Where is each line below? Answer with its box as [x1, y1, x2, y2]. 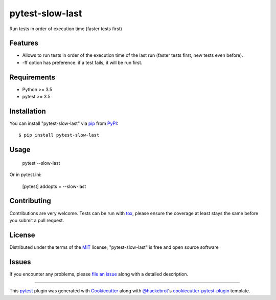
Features [9, 39, 38, 48]
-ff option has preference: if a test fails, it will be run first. [22, 59, 143, 66]
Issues [9, 258, 31, 266]
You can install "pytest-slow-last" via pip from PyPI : [9, 120, 119, 126]
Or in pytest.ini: [9, 172, 42, 178]
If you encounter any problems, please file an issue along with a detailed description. [9, 271, 189, 277]
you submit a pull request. [9, 217, 64, 223]
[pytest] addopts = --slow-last [22, 183, 86, 189]
